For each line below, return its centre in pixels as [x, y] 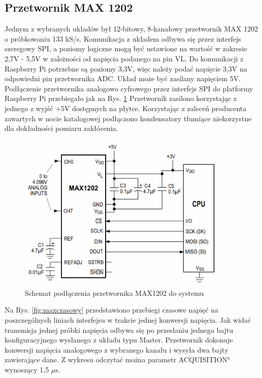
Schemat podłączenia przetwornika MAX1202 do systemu [114, 293]
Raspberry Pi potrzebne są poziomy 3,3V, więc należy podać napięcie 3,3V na [126, 68]
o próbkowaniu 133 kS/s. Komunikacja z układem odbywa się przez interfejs [123, 38]
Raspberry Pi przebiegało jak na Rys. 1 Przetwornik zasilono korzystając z [121, 98]
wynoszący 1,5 [27, 369]
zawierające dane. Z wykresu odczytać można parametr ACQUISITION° [118, 359]
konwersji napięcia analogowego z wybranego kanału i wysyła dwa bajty [117, 349]
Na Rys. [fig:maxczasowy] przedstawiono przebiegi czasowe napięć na [111, 310]
